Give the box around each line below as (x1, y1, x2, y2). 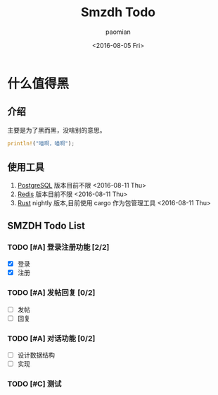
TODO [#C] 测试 (7, 379, 62, 389)
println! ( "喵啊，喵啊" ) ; (7, 140, 75, 147)
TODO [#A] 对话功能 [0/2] (7, 333, 96, 343)
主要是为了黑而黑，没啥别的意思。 (7, 126, 106, 134)
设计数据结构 (17, 351, 55, 359)
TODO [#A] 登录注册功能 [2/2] (7, 242, 110, 252)
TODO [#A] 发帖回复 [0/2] (7, 288, 96, 298)
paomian (105, 28, 132, 36)
